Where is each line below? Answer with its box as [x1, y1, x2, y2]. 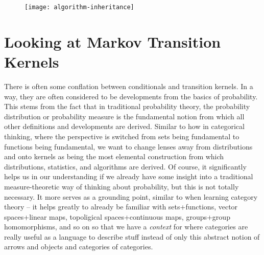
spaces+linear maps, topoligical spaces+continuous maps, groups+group [4, 211, 230, 222]
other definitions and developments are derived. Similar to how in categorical [4, 121, 245, 132]
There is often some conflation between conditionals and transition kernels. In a [4, 80, 253, 91]
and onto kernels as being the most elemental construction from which [4, 151, 224, 162]
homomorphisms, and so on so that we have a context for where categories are [4, 221, 248, 232]
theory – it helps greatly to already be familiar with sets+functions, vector [4, 201, 238, 212]
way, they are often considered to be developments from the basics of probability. [4, 91, 258, 101]
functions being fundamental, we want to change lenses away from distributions [4, 141, 253, 152]
